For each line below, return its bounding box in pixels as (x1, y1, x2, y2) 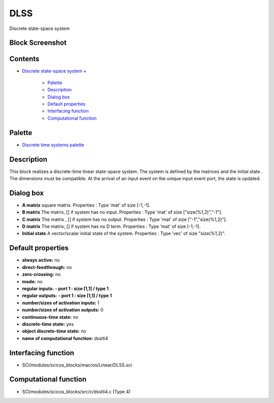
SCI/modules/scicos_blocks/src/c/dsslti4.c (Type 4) (22, 388, 131, 394)
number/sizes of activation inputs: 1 (22, 299, 99, 306)
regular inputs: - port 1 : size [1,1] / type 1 (22, 285, 109, 291)
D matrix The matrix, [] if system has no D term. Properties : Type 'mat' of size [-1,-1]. (22, 223, 201, 229)
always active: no (22, 257, 60, 263)
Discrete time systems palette (22, 142, 85, 148)
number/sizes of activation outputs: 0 (22, 307, 104, 313)
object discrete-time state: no (22, 328, 86, 334)
